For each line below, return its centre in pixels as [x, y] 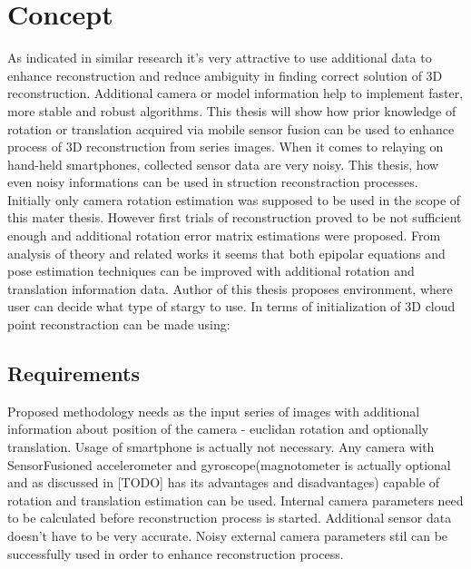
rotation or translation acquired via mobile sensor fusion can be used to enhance [231, 128]
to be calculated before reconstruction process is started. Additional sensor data [230, 518]
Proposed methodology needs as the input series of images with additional [214, 411]
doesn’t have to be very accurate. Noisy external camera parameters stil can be [228, 535]
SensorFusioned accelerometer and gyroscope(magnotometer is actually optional [229, 464]
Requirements [74, 373]
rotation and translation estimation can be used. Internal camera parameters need [235, 500]
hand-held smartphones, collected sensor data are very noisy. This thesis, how [223, 164]
